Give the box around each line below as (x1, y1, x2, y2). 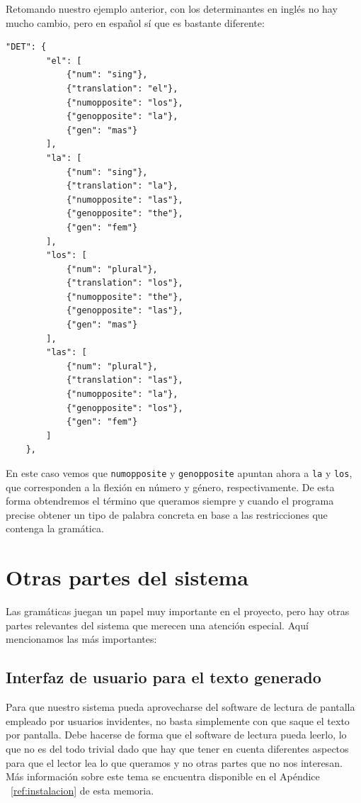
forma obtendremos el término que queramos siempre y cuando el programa (6, 493, 334, 508)
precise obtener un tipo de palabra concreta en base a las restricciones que (6, 507, 328, 522)
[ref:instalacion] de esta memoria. (11, 782, 154, 797)
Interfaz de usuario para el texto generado (6, 666, 321, 688)
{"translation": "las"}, (66, 375, 183, 386)
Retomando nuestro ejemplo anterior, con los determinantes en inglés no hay (6, 1, 338, 16)
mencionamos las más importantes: (6, 631, 157, 646)
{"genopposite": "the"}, (66, 208, 183, 219)
